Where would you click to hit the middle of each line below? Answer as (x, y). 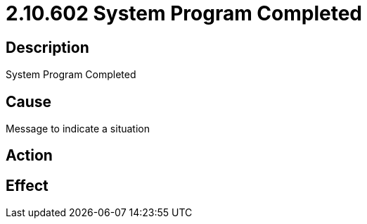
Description (47, 47)
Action (29, 156)
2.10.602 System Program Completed (184, 13)
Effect (27, 185)
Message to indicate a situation (78, 129)
